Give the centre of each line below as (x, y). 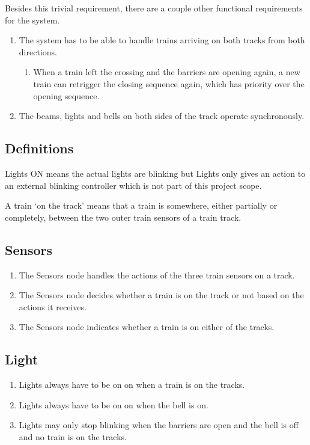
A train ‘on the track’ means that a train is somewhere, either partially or (141, 205)
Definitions (39, 148)
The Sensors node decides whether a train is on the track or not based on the (161, 295)
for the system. (32, 20)
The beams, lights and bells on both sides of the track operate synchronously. (162, 116)
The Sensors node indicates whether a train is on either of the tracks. (147, 327)
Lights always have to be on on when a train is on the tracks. (132, 385)
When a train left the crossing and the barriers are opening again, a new (167, 72)
